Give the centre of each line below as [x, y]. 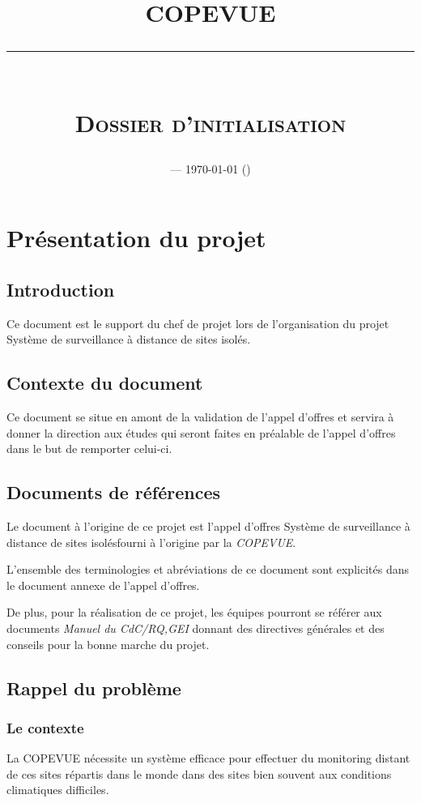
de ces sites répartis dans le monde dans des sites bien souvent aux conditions [199, 773]
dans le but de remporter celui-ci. [89, 448]
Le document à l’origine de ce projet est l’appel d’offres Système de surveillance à [208, 526]
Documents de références [114, 492]
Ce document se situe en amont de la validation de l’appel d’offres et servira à [200, 417]
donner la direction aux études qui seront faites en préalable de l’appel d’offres [201, 432]
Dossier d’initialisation [210, 122]
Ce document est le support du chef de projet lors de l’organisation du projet [198, 323]
